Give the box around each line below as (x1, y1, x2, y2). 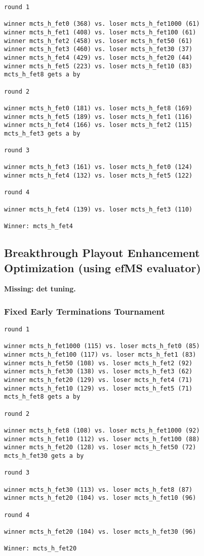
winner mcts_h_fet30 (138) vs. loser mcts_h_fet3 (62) (4, 368, 193, 375)
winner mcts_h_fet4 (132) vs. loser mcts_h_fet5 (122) (4, 172, 193, 180)
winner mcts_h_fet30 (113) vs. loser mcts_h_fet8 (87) (4, 486, 193, 493)
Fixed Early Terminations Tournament (4, 305, 165, 317)
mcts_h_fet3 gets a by (4, 130, 80, 137)
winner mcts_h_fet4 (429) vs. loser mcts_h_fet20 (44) (4, 54, 193, 61)
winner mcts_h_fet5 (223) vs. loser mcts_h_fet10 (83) (4, 62, 193, 70)
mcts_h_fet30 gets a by (4, 452, 84, 459)
